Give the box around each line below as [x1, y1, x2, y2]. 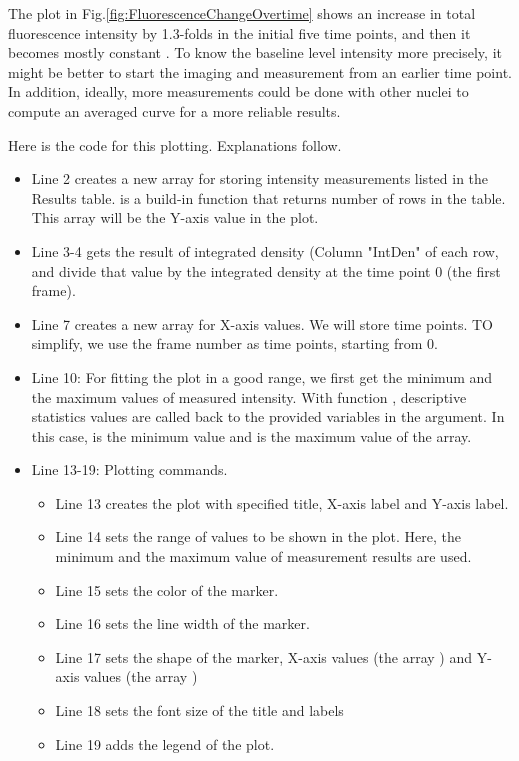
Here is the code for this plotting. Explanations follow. [8, 134, 342, 155]
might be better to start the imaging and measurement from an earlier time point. [8, 61, 512, 82]
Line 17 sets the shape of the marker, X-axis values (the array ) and [55, 646, 473, 667]
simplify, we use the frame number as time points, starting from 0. [31, 333, 438, 354]
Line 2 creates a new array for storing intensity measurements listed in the [31, 168, 489, 189]
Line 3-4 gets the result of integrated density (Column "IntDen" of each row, [31, 240, 499, 261]
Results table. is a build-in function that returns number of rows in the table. [31, 187, 506, 208]
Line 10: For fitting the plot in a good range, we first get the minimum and [31, 366, 493, 387]
